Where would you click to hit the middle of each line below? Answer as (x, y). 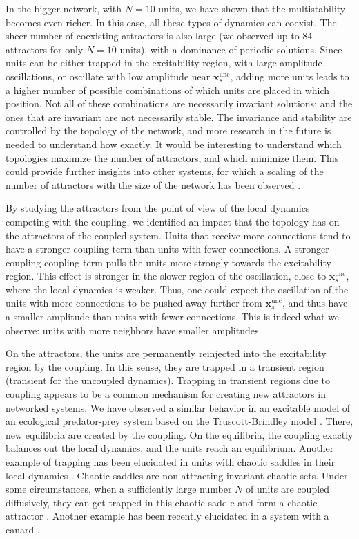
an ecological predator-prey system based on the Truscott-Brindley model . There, (179, 421)
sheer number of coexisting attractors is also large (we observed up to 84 (159, 36)
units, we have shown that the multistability (252, 8)
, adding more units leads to (290, 76)
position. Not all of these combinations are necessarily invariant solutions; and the (179, 103)
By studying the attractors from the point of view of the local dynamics (158, 208)
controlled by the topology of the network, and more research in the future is (168, 130)
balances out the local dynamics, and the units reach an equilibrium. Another (170, 448)
